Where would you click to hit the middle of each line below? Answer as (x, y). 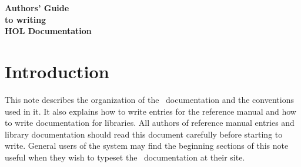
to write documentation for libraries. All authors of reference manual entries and (150, 123)
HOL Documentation (48, 31)
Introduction (57, 71)
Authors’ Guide (37, 8)
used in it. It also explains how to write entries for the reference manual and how (150, 111)
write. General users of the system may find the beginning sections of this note (147, 146)
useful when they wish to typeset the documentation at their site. (125, 157)
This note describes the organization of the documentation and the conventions (149, 99)
